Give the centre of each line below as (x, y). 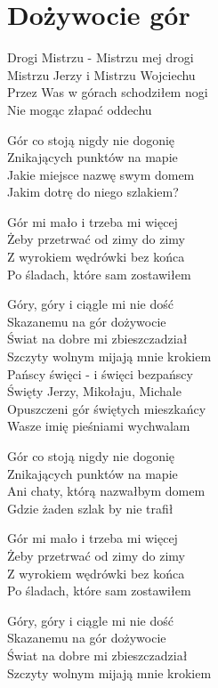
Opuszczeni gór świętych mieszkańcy (107, 408)
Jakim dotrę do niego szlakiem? (93, 192)
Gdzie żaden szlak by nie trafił (90, 508)
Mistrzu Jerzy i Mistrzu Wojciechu (101, 74)
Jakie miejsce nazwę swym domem (101, 174)
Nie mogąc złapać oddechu (80, 109)
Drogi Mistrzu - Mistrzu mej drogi (101, 57)
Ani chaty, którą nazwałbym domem (106, 491)
